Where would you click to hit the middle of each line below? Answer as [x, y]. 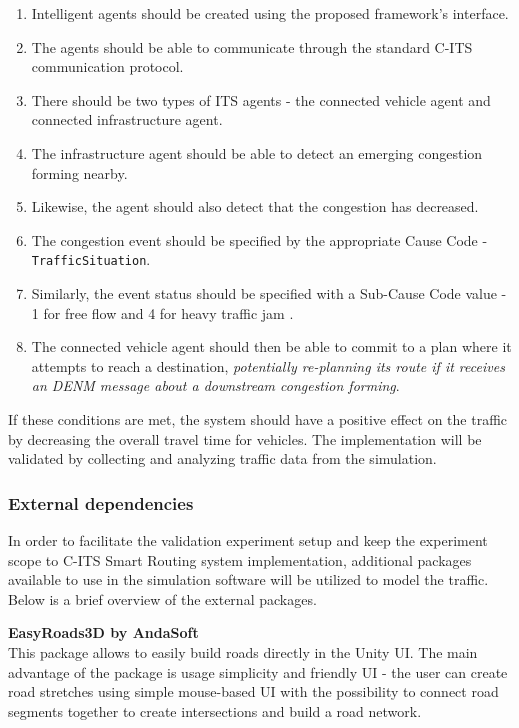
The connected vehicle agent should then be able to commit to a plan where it [271, 346]
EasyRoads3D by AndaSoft [103, 632]
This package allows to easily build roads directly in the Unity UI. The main [243, 651]
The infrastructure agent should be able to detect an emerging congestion [257, 152]
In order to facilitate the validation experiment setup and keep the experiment [248, 539]
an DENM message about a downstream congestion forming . [215, 385]
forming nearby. [79, 172]
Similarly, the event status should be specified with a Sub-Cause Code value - [269, 293]
